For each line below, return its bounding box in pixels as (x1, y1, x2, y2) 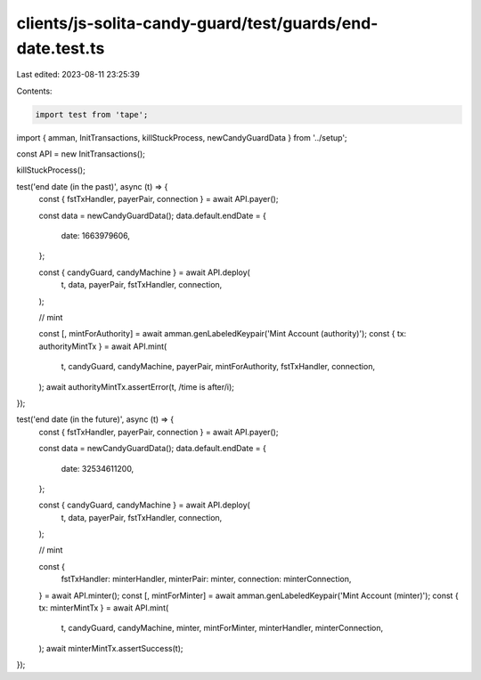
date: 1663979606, (61, 231, 131, 241)
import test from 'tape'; (35, 109, 149, 119)
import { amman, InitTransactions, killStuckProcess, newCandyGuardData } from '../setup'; (16, 132, 347, 142)
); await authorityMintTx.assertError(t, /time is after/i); (38, 381, 235, 392)
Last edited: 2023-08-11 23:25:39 (16, 69, 140, 80)
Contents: (16, 85, 53, 96)
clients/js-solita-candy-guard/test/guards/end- (16, 13, 379, 33)
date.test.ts (16, 38, 105, 58)
